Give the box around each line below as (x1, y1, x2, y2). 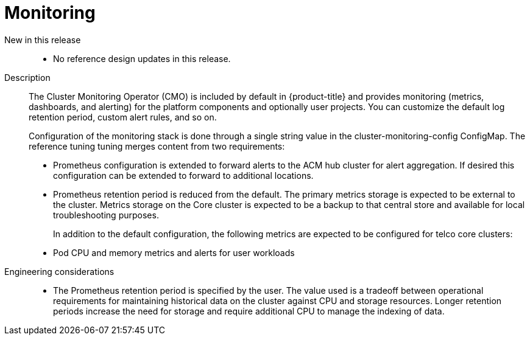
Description (4, 72, 51, 83)
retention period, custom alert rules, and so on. (29, 111, 217, 122)
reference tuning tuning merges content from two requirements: (29, 141, 285, 151)
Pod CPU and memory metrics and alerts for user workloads (53, 247, 295, 258)
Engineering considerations (4, 266, 115, 277)
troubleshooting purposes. (53, 209, 159, 220)
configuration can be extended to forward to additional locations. (53, 170, 314, 181)
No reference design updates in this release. (53, 53, 231, 64)
